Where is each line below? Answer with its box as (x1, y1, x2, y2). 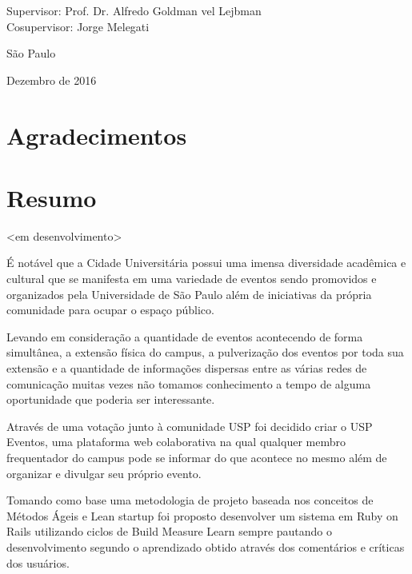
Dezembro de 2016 (6, 71, 97, 88)
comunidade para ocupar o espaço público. (6, 301, 214, 318)
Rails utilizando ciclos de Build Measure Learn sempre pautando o (6, 523, 333, 540)
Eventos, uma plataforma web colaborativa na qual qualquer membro (6, 433, 346, 450)
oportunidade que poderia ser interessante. (6, 391, 215, 408)
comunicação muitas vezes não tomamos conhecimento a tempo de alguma (6, 375, 371, 392)
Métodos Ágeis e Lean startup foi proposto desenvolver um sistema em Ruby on (6, 507, 398, 524)
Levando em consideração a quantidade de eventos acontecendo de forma (6, 328, 363, 345)
